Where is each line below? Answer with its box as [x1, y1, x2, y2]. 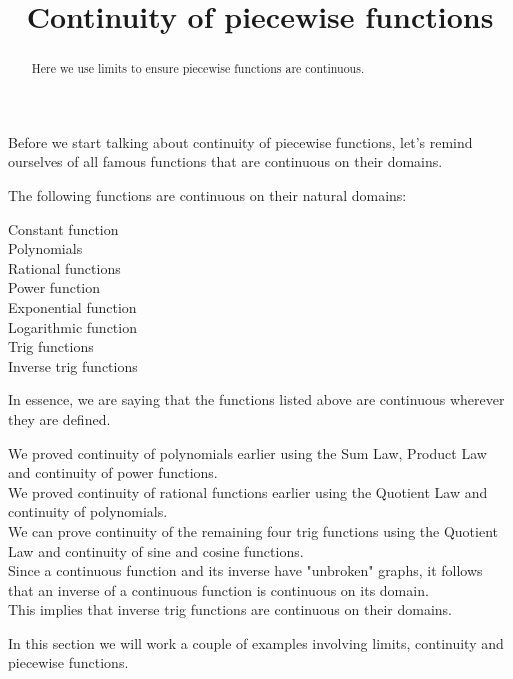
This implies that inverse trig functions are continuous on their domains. [8, 599, 452, 620]
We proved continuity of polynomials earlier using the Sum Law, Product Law [8, 442, 487, 463]
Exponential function [8, 296, 137, 317]
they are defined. [8, 408, 111, 429]
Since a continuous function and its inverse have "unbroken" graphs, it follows [8, 560, 483, 581]
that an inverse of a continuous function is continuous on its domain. [8, 579, 429, 600]
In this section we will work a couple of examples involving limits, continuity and [8, 632, 504, 653]
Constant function [8, 218, 119, 239]
